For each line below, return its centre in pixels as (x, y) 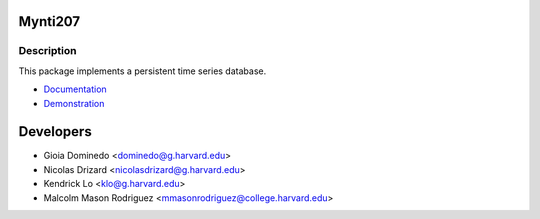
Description (47, 51)
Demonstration (74, 103)
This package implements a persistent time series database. (142, 71)
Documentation (75, 89)
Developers (55, 131)
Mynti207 (49, 21)
